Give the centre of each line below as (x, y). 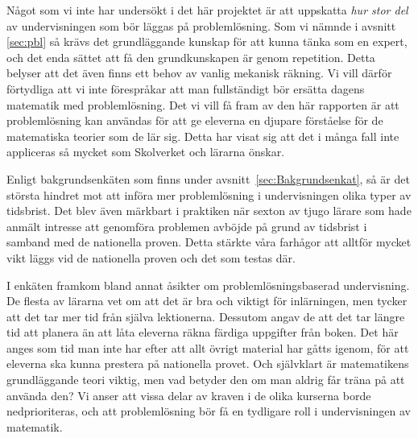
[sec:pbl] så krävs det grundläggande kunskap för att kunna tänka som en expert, (207, 41)
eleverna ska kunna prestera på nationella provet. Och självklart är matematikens (208, 364)
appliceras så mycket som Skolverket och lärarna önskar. (146, 152)
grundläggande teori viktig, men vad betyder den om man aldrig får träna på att (206, 380)
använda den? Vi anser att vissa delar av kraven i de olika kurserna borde (189, 395)
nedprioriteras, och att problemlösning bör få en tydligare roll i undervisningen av (209, 411)
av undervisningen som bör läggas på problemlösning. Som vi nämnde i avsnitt (201, 25)
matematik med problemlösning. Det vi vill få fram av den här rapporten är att (203, 104)
